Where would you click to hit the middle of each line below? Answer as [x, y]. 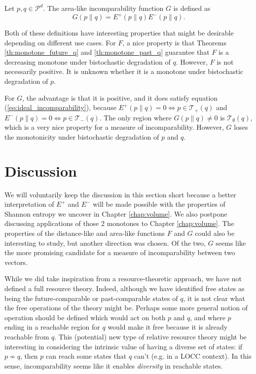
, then [29, 356]
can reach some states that [86, 356]
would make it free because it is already [168, 327]
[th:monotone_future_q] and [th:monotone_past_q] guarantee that [107, 52]
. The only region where [135, 117]
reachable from [27, 336]
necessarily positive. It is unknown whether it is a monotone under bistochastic [124, 71]
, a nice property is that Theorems [174, 42]
